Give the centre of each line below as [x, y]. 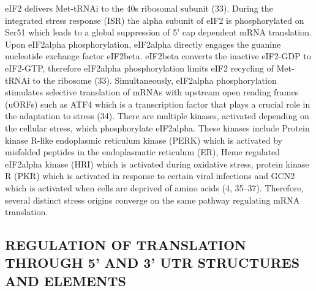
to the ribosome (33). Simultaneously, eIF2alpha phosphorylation [155, 80]
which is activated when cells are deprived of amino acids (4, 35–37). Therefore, [154, 187]
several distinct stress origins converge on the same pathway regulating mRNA [152, 200]
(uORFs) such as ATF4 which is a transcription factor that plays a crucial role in [158, 104]
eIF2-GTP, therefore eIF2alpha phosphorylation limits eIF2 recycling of [139, 68]
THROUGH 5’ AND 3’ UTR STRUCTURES [152, 263]
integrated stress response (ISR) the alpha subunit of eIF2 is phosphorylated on [155, 20]
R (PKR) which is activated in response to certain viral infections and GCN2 [150, 176]
